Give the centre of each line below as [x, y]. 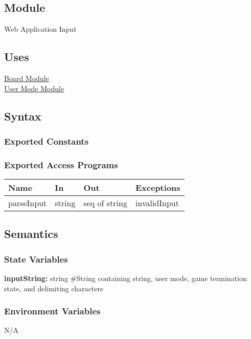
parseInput [28, 203]
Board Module [27, 78]
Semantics [31, 234]
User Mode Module [34, 88]
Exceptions [158, 188]
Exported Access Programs [61, 164]
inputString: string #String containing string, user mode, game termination [125, 278]
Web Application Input [40, 29]
